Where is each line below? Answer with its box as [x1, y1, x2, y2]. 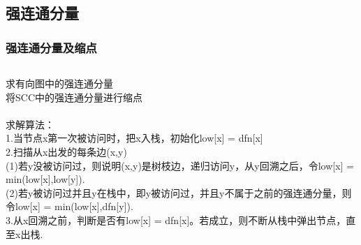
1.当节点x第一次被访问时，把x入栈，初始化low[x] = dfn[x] [6, 131, 263, 145]
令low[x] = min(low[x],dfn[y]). [6, 199, 133, 214]
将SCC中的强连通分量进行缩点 [6, 89, 142, 104]
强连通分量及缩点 [6, 38, 97, 56]
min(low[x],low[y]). [6, 172, 85, 186]
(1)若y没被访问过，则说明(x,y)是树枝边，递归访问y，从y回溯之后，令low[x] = [6, 158, 354, 172]
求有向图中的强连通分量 [6, 76, 113, 90]
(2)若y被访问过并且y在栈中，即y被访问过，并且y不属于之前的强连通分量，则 [6, 185, 352, 200]
